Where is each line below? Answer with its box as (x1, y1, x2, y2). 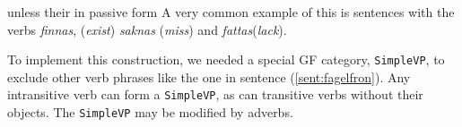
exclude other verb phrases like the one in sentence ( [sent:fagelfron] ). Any (7, 67, 411, 86)
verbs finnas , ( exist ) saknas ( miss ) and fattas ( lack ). (7, 20, 287, 38)
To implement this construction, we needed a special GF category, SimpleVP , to (7, 50, 445, 69)
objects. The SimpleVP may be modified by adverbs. (7, 103, 293, 122)
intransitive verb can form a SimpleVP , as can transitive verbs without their (7, 85, 423, 104)
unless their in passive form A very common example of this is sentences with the (7, 3, 455, 21)
